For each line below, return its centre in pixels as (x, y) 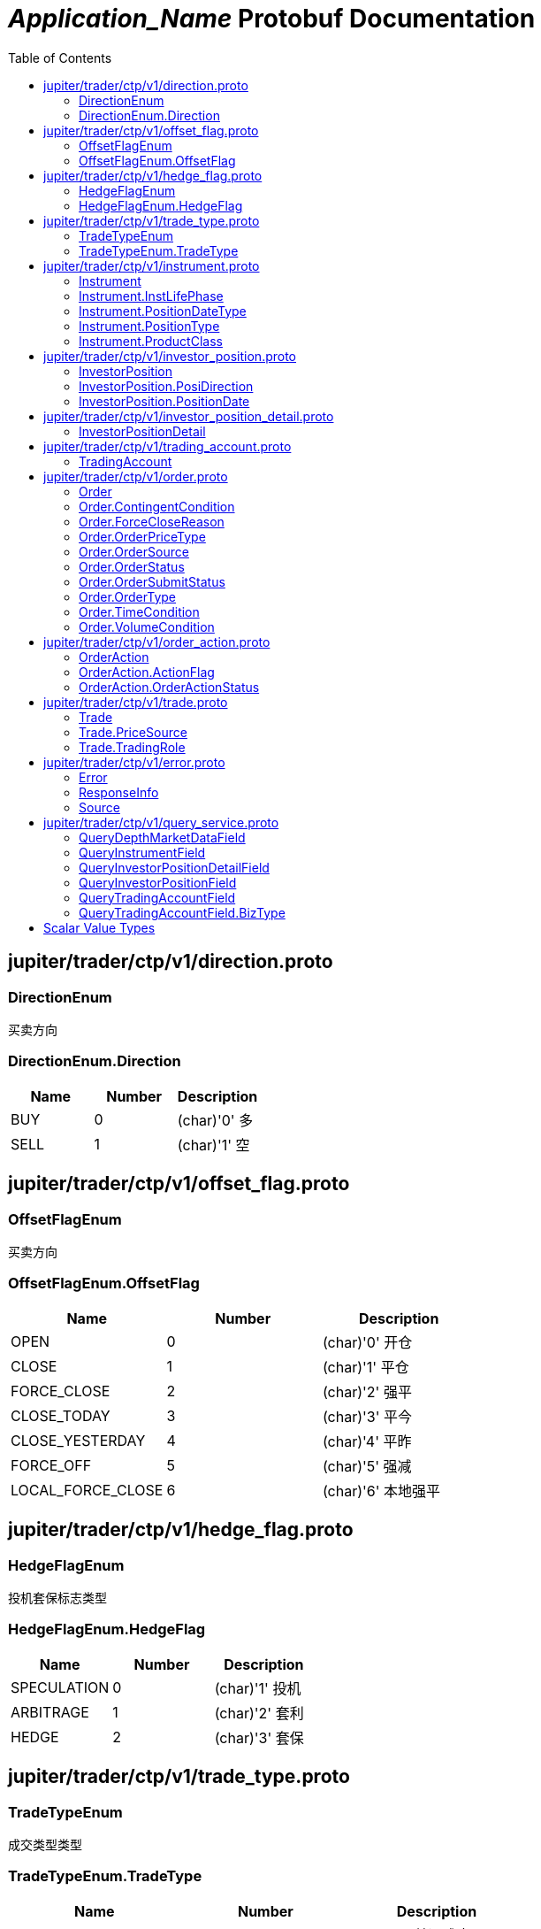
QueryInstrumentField (142, 852)
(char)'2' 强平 (367, 1391)
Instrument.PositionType (149, 326)
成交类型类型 (45, 1844)
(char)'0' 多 (215, 1120)
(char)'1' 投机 (258, 1688)
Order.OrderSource (134, 551)
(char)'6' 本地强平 (381, 1491)
